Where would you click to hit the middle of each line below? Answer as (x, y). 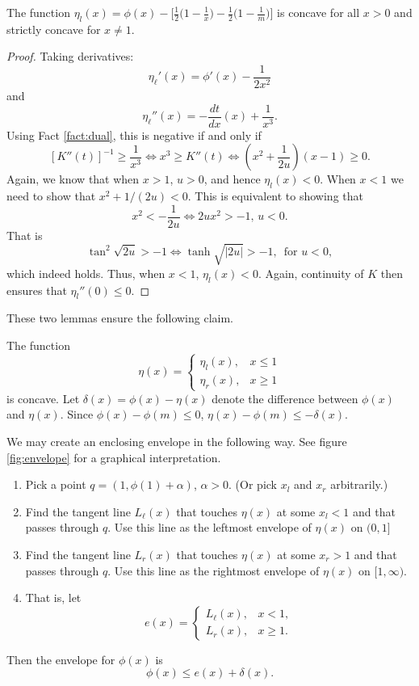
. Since (77, 414)
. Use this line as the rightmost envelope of (214, 570)
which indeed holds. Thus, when (86, 273)
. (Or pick (253, 484)
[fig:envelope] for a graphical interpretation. (114, 457)
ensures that (37, 290)
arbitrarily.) (359, 484)
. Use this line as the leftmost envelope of (209, 527)
